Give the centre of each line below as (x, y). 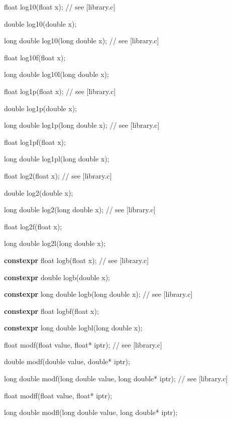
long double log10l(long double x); (56, 74)
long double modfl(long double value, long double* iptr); (91, 412)
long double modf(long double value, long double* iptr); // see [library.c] (116, 378)
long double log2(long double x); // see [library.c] (80, 209)
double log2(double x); (39, 192)
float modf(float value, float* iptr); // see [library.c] (83, 344)
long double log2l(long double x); (55, 243)
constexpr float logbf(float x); (51, 311)
